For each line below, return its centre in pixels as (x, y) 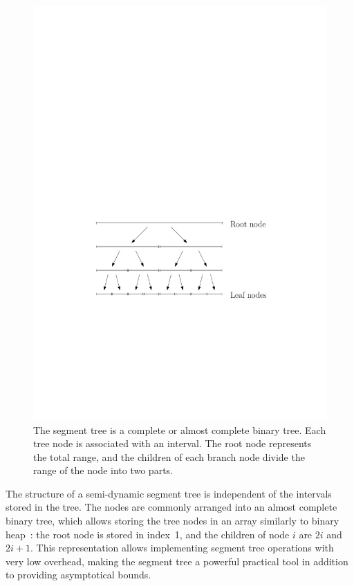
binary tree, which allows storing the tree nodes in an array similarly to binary (173, 521)
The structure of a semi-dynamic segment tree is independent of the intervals (169, 493)
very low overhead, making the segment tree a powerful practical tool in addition (177, 561)
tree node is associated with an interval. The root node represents (173, 443)
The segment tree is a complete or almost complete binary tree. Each (180, 429)
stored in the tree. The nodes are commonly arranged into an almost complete (171, 507)
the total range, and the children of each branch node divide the (169, 456)
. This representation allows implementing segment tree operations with (182, 548)
